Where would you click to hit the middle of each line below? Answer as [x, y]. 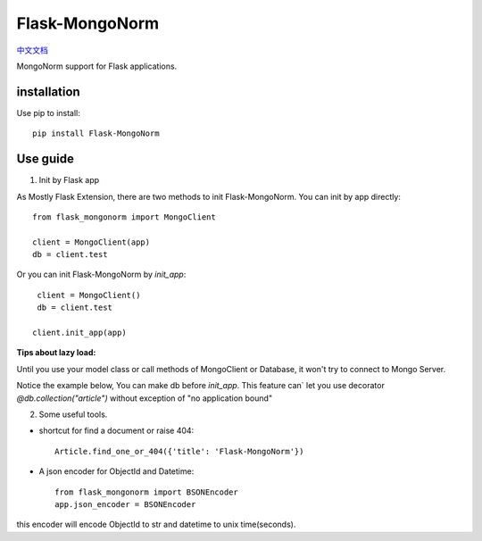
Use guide [46, 159]
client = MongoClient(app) [91, 242]
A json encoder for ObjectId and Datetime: [116, 471]
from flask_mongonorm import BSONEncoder [146, 492]
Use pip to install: [48, 112]
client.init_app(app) [79, 333]
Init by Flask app [69, 180]
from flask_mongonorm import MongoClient [124, 217]
